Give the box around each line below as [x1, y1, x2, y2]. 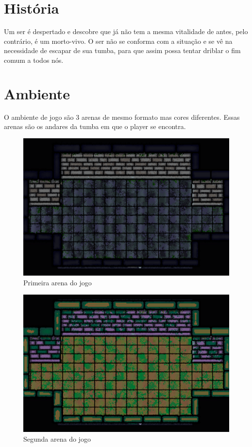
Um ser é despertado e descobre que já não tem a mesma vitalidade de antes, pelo [4, 26, 248, 37]
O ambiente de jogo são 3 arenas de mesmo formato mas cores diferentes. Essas [4, 112, 240, 122]
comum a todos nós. [4, 55, 64, 65]
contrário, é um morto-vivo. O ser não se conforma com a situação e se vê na [4, 36, 233, 46]
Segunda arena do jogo [23, 433, 91, 444]
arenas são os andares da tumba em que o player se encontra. [4, 121, 186, 131]
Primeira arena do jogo [23, 278, 92, 288]
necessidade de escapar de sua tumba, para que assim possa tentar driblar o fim [4, 45, 241, 56]
